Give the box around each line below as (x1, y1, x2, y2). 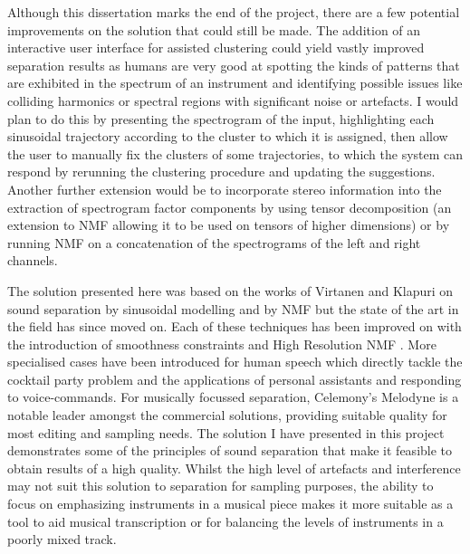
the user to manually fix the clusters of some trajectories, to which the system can (7, 144, 464, 163)
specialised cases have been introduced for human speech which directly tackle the (7, 352, 463, 371)
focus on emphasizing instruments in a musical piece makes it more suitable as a (7, 494, 454, 513)
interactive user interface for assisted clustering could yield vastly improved (7, 38, 425, 57)
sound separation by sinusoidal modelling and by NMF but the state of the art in (7, 299, 459, 318)
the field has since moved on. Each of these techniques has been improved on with (7, 317, 462, 336)
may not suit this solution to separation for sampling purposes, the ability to (7, 476, 434, 495)
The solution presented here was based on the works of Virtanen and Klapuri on (7, 281, 454, 300)
